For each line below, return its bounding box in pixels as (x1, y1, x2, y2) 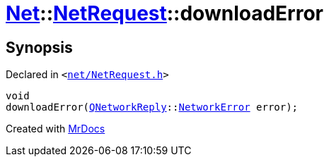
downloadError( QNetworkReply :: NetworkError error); (6, 101, 299, 113)
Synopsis (6, 38, 73, 56)
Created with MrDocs (6, 123, 105, 135)
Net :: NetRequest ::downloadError (6, 1, 323, 25)
